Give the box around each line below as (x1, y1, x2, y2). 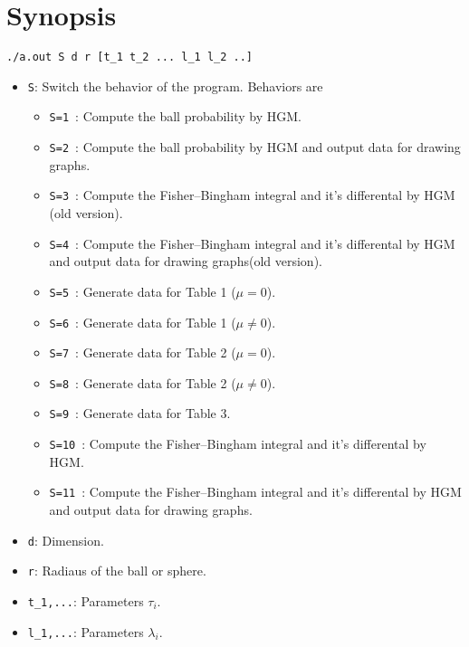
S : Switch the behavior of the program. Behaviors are (27, 76, 323, 95)
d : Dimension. (27, 530, 104, 549)
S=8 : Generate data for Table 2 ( (49, 373, 236, 392)
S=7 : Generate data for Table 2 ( (49, 343, 236, 362)
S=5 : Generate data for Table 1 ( (49, 281, 236, 300)
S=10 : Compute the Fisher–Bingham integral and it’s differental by (49, 434, 426, 453)
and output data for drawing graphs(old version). (49, 252, 322, 271)
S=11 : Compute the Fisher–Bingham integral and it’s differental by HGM (49, 482, 462, 501)
